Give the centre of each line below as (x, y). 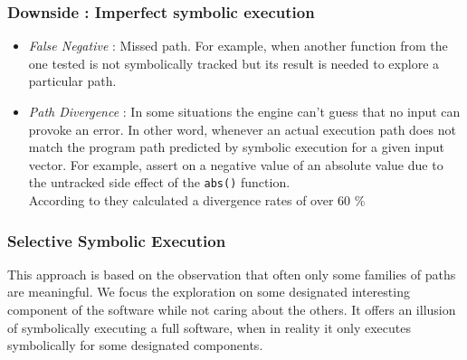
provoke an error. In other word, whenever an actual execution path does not (242, 129)
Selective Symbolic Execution (117, 240)
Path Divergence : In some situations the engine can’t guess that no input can (244, 111)
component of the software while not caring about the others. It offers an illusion (232, 310)
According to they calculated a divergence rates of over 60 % (197, 200)
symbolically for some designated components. (135, 345)
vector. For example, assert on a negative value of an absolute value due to (236, 164)
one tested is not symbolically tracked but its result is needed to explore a (234, 63)
